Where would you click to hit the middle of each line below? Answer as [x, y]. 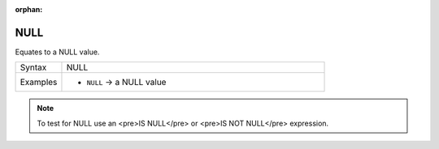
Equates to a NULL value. [57, 52]
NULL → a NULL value [126, 83]
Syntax [33, 67]
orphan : [29, 9]
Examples [39, 83]
